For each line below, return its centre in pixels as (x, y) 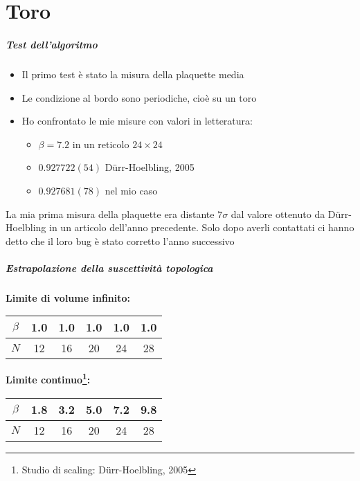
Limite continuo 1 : (48, 379)
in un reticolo (101, 144)
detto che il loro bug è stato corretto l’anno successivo (120, 241)
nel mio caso (131, 190)
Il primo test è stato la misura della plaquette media (133, 74)
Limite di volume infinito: (68, 297)
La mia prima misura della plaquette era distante (110, 214)
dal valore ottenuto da (278, 214)
